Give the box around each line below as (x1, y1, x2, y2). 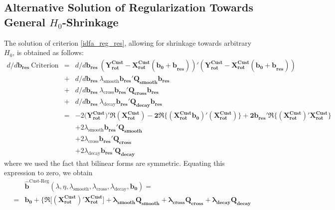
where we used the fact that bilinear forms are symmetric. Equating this (4, 157, 225, 168)
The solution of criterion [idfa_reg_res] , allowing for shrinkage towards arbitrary (4, 37, 252, 48)
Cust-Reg (29, 179, 49, 184)
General (4, 14, 45, 29)
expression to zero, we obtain (4, 167, 93, 178)
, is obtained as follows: (12, 47, 84, 58)
